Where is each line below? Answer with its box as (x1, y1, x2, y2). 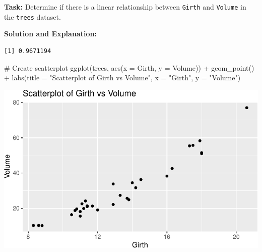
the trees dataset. (4, 11, 61, 22)
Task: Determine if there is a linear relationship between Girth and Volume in (4, 2, 246, 12)
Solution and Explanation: (4, 28, 97, 39)
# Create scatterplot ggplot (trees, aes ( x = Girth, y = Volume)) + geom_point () (4, 62, 254, 73)
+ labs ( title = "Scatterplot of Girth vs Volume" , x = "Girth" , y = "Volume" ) (4, 72, 241, 83)
